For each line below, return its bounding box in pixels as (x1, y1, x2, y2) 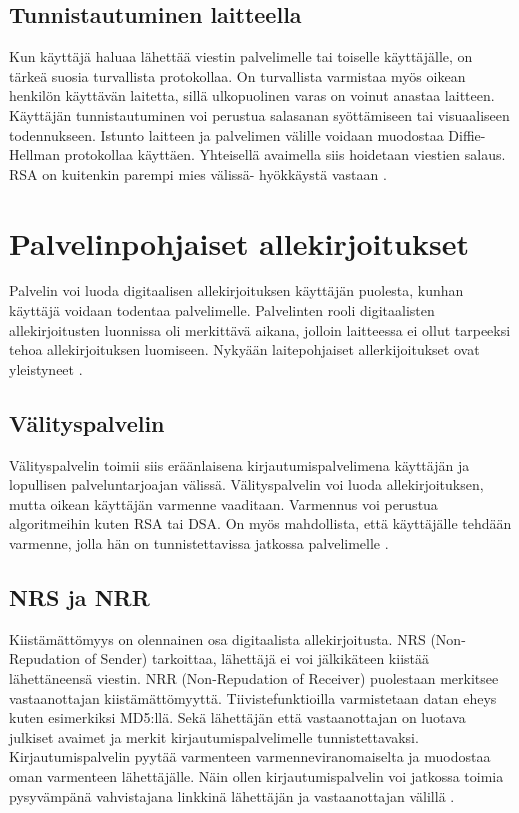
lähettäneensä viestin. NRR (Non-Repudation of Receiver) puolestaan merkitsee (9, 668, 499, 689)
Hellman (9, 144, 60, 165)
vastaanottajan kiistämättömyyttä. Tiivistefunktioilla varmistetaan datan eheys (9, 687, 497, 708)
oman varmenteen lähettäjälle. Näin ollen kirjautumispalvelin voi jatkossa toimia (9, 765, 504, 786)
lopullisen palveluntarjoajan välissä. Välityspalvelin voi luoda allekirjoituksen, (9, 474, 484, 495)
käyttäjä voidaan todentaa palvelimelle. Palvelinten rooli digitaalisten (9, 300, 435, 321)
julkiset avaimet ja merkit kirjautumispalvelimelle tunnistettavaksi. (9, 726, 419, 747)
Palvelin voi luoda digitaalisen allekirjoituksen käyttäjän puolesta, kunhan (9, 280, 464, 301)
